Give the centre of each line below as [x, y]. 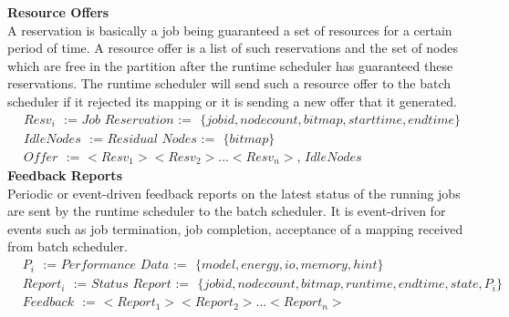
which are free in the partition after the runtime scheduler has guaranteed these [230, 65]
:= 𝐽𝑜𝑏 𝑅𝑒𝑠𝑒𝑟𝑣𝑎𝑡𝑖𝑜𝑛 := [128, 120]
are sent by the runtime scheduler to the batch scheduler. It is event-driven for [227, 211]
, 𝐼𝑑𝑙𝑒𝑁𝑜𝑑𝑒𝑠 [329, 157]
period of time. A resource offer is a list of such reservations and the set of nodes [233, 48]
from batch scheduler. [68, 246]
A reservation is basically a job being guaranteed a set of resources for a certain [230, 30]
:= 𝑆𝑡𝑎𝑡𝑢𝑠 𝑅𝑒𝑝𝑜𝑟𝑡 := [131, 285]
